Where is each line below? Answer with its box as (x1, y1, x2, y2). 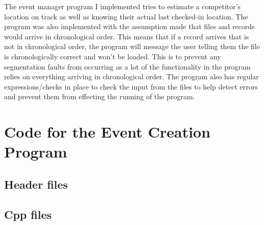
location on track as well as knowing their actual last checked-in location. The (4, 11, 248, 21)
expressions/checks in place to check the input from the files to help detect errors (4, 81, 258, 92)
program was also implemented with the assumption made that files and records (4, 21, 255, 32)
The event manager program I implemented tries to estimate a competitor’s (4, 1, 241, 11)
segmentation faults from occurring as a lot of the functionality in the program (4, 61, 251, 72)
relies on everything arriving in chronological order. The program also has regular (4, 71, 259, 82)
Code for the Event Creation (4, 121, 211, 142)
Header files (4, 176, 68, 192)
